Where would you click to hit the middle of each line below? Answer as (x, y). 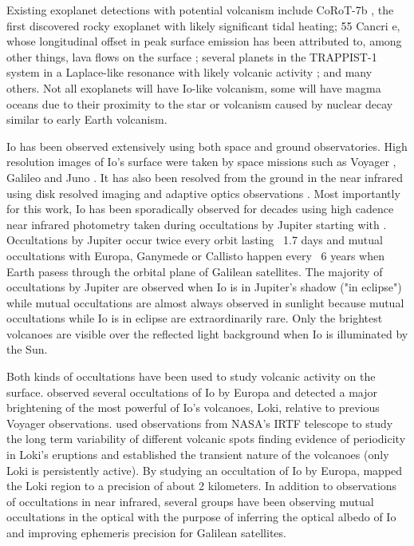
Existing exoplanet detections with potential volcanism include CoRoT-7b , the (200, 10)
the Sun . (27, 349)
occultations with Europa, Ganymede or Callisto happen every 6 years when (195, 255)
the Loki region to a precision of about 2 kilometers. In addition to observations (202, 486)
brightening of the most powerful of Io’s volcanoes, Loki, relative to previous (193, 408)
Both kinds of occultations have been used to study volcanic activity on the (191, 376)
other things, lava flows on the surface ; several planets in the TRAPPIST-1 (192, 56)
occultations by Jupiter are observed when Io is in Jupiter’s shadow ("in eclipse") (204, 287)
